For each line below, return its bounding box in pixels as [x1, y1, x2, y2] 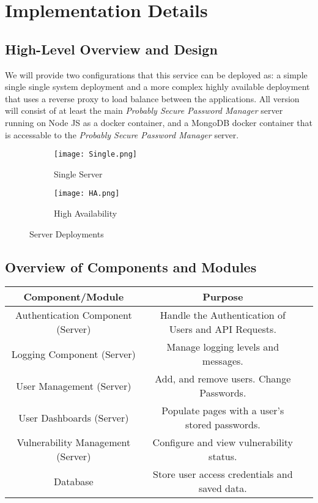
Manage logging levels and [166, 340, 279, 354]
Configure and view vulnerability [152, 435, 294, 450]
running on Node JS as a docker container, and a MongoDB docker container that [5, 116, 312, 129]
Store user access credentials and [153, 467, 293, 482]
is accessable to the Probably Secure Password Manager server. [5, 128, 239, 141]
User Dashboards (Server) [18, 410, 129, 425]
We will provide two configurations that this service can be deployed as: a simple [5, 68, 308, 81]
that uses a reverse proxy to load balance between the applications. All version [5, 92, 300, 105]
